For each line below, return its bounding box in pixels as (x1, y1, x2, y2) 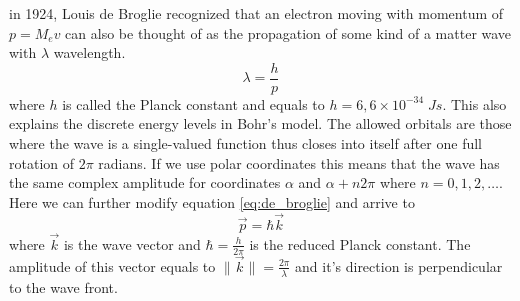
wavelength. (53, 42, 126, 63)
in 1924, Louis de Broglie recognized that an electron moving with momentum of (9, 3, 504, 23)
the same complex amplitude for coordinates (9, 172, 281, 193)
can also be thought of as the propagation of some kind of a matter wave (65, 22, 512, 43)
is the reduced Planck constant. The (249, 233, 471, 254)
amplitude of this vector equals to (9, 255, 216, 276)
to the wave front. (9, 276, 118, 297)
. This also (442, 93, 507, 114)
